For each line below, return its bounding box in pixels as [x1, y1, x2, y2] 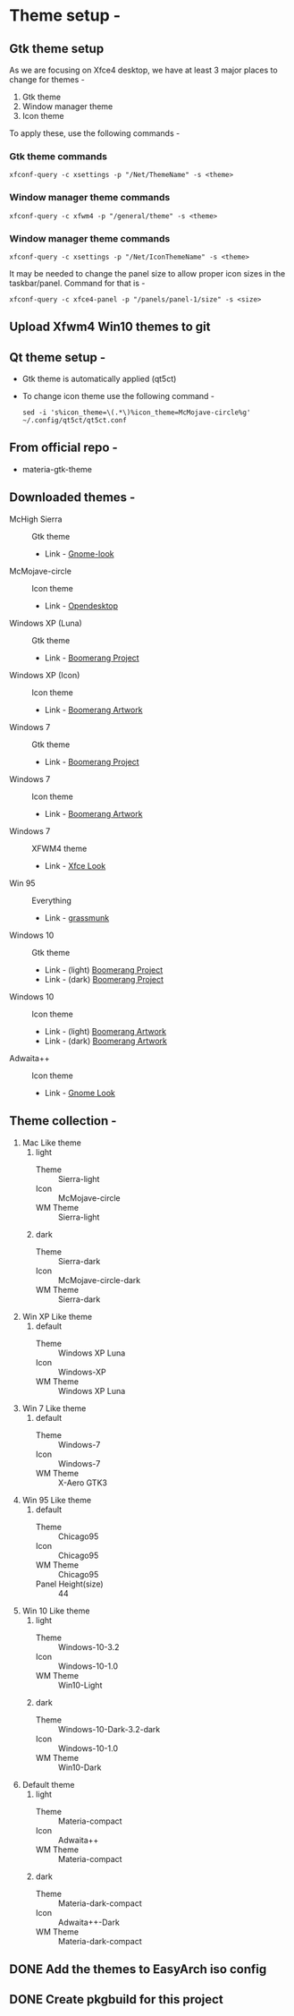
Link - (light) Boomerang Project [44, 964, 164, 975]
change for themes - [9, 74, 85, 85]
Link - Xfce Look [44, 860, 106, 871]
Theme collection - [9, 1113, 117, 1128]
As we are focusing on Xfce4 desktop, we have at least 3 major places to [9, 64, 279, 75]
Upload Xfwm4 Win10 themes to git [9, 319, 211, 335]
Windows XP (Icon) [9, 669, 80, 680]
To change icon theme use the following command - [21, 391, 215, 402]
